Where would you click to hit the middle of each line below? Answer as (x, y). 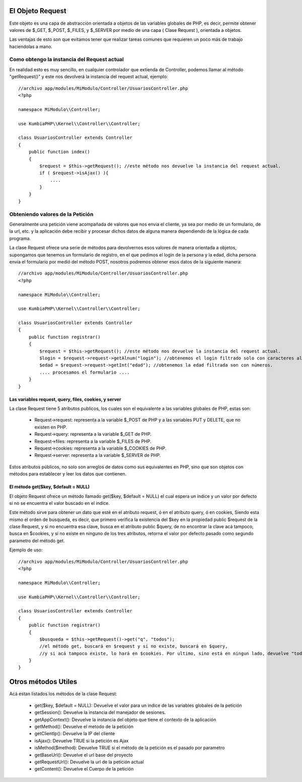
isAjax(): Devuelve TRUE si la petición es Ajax (82, 741)
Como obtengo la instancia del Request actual (67, 60)
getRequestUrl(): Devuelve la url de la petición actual (89, 762)
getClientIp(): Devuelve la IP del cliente (75, 734)
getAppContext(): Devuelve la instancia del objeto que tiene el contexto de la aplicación (125, 719)
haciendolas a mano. (31, 46)
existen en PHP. (51, 427)
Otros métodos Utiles (43, 682)
